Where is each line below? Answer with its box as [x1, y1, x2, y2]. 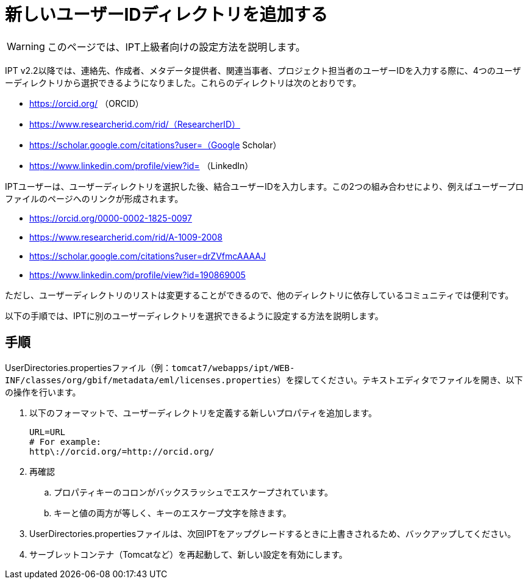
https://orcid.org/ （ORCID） [29, 98, 144, 109]
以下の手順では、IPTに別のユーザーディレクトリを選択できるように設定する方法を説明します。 [5, 310, 384, 321]
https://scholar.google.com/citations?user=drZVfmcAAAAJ [29, 250, 266, 261]
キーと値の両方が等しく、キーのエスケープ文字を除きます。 [54, 507, 291, 518]
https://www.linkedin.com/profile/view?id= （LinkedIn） [29, 160, 254, 171]
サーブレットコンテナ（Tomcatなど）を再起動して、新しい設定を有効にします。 [29, 549, 348, 560]
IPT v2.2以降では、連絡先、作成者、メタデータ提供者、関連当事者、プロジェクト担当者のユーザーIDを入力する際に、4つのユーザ [5, 65, 521, 76]
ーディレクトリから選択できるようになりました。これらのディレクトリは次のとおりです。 [5, 77, 362, 88]
